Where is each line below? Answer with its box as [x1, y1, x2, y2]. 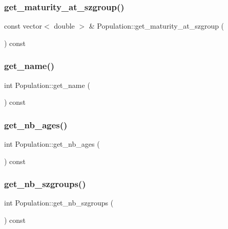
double [54, 20, 75, 31]
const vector [4, 20, 42, 31]
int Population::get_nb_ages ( [4, 139, 100, 149]
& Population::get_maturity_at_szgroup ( [89, 20, 224, 31]
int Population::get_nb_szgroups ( [4, 197, 114, 208]
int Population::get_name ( [4, 79, 90, 90]
